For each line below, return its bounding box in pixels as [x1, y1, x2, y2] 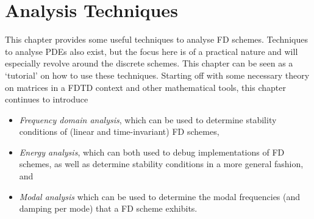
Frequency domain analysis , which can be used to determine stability [19, 113, 277, 126]
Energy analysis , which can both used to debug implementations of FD [19, 145, 285, 158]
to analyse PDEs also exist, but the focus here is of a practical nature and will [5, 45, 298, 57]
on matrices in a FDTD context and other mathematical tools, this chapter [5, 81, 286, 93]
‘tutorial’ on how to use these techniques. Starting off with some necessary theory [5, 68, 310, 81]
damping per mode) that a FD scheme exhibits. [19, 202, 198, 215]
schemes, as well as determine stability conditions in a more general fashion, [19, 157, 304, 170]
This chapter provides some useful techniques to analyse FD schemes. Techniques [5, 33, 308, 46]
